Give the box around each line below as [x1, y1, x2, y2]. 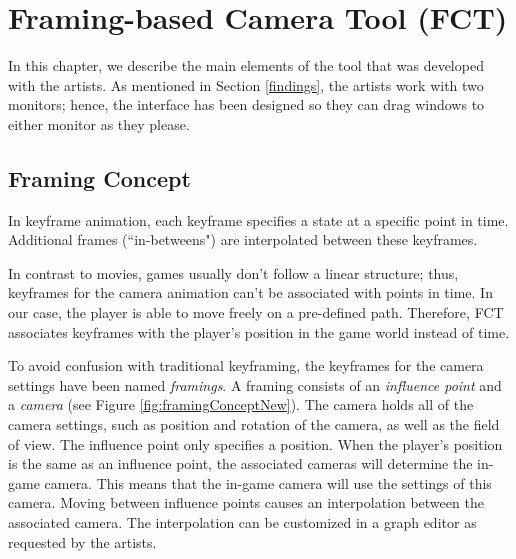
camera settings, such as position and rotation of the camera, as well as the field [8, 414, 500, 435]
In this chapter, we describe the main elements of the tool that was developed [8, 55, 484, 76]
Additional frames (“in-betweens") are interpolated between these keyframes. [8, 229, 478, 250]
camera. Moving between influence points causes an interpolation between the [8, 492, 484, 513]
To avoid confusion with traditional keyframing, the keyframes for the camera [8, 355, 484, 376]
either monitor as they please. [8, 113, 190, 134]
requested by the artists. [8, 531, 157, 552]
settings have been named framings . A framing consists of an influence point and [8, 374, 502, 395]
